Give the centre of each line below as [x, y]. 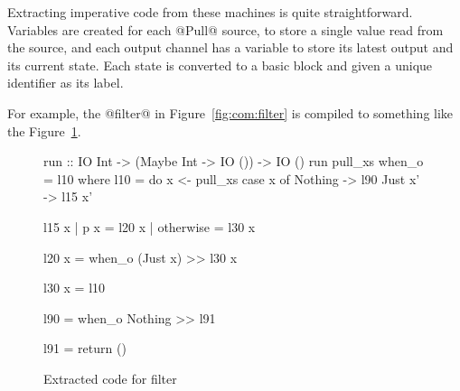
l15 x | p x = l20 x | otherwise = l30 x [150, 226]
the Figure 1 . [44, 130]
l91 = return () [85, 348]
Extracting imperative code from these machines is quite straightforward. [210, 12]
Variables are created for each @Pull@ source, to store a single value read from [225, 29]
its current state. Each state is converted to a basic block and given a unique [220, 65]
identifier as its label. [66, 83]
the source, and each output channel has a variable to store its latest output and [230, 47]
